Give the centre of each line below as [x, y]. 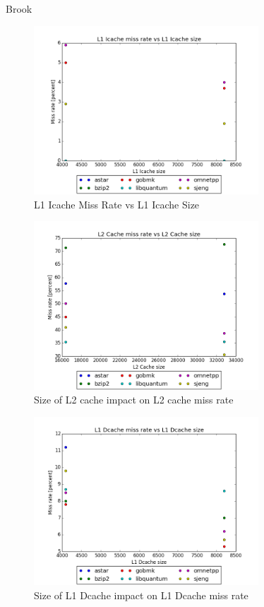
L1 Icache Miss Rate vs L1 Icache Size [117, 204]
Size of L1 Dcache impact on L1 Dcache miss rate [141, 595]
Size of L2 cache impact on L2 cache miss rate [134, 400]
